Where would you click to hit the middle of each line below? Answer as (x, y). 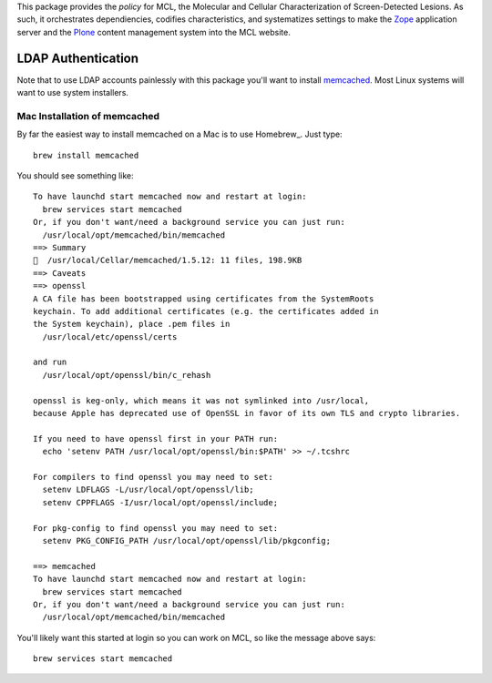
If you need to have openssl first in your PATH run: (155, 438)
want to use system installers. (73, 93)
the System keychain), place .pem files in (132, 324)
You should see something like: (75, 176)
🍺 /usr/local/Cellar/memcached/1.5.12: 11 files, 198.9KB (168, 260)
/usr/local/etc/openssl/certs (110, 336)
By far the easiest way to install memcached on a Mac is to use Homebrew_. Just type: (179, 134)
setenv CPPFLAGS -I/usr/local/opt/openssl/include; (160, 502)
